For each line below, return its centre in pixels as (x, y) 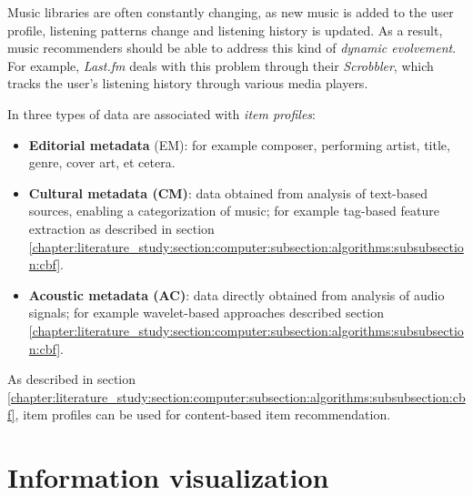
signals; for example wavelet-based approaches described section (206, 313)
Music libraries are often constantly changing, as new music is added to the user (231, 12)
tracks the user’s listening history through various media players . (188, 83)
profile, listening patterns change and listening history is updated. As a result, (225, 30)
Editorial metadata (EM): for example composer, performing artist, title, (239, 144)
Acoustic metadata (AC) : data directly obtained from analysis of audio (236, 294)
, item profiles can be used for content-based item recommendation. (203, 414)
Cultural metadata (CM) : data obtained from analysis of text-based (228, 192)
